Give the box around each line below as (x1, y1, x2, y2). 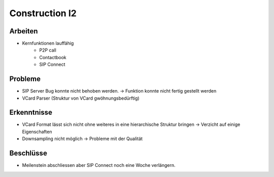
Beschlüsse (9, 149, 48, 158)
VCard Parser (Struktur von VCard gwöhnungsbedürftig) (22, 95, 140, 101)
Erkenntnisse (9, 108, 53, 117)
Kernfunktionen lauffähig (22, 40, 74, 47)
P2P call (39, 47, 57, 53)
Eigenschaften (22, 128, 52, 135)
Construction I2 (9, 8, 77, 19)
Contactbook (39, 54, 67, 60)
